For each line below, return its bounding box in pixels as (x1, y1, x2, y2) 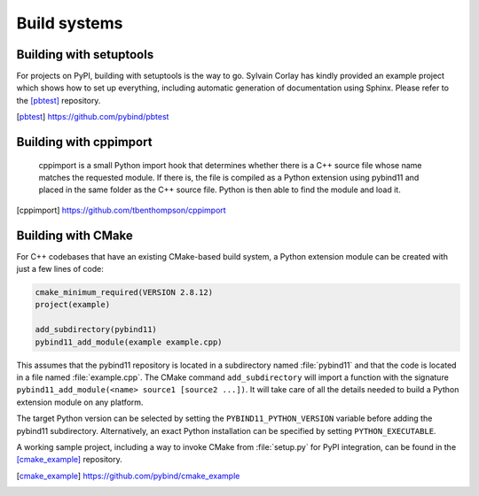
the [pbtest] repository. (16, 95, 101, 105)
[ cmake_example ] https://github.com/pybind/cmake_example (16, 470, 240, 481)
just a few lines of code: (16, 264, 104, 275)
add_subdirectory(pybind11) (35, 324, 157, 335)
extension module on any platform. (16, 397, 144, 407)
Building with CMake (16, 228, 133, 243)
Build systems (16, 13, 123, 33)
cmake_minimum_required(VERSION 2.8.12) (35, 288, 213, 298)
